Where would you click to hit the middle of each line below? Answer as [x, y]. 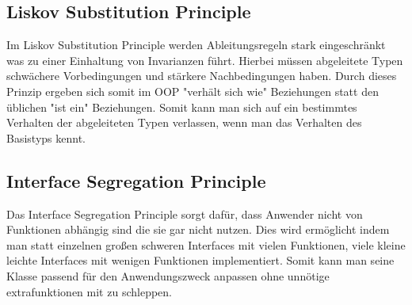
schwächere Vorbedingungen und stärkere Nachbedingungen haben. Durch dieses [202, 76]
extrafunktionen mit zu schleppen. [89, 291]
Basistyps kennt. [46, 137]
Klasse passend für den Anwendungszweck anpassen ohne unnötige [168, 275]
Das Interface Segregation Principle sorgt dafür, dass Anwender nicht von [185, 213]
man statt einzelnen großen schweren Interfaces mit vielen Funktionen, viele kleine [206, 244]
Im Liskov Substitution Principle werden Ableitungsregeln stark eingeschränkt [196, 45]
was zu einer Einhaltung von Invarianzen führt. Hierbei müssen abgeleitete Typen [205, 60]
